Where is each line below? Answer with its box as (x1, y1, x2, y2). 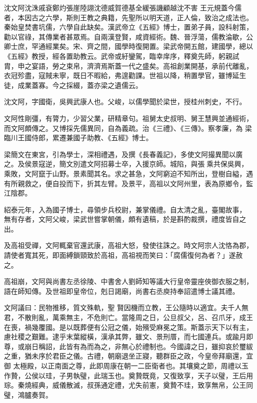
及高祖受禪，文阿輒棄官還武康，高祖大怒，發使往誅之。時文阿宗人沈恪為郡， (4, 240, 253, 250)
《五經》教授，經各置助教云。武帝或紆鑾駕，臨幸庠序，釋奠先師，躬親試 (4, 50, 239, 61)
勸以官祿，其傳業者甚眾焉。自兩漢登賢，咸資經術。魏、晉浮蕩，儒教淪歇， (4, 31, 246, 41)
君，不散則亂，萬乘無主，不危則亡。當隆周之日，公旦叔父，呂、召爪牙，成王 (4, 312, 253, 322)
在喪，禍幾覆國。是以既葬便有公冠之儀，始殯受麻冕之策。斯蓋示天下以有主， (4, 322, 253, 332)
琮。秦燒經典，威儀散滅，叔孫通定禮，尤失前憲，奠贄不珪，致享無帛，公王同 (4, 380, 253, 390)
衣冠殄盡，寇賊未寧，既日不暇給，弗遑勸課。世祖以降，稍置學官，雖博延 (4, 70, 239, 81)
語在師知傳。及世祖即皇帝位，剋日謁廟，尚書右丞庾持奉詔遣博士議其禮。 (4, 285, 239, 296)
